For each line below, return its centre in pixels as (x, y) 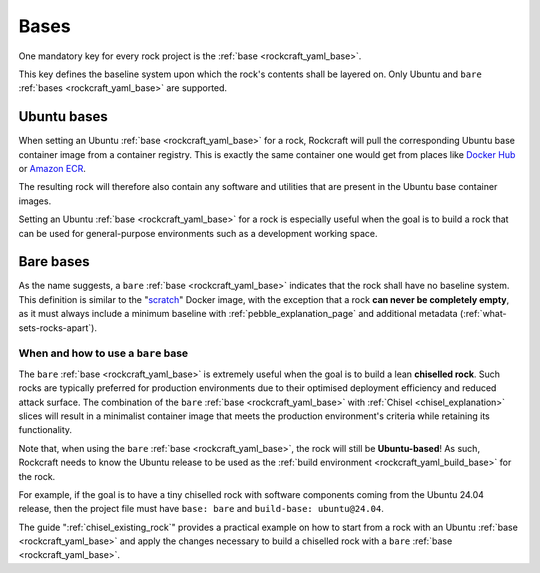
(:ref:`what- (483, 314)
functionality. (45, 430)
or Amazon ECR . (52, 169)
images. (35, 201)
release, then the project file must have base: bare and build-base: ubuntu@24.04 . (201, 509)
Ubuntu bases (63, 116)
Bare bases (54, 261)
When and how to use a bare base (103, 353)
